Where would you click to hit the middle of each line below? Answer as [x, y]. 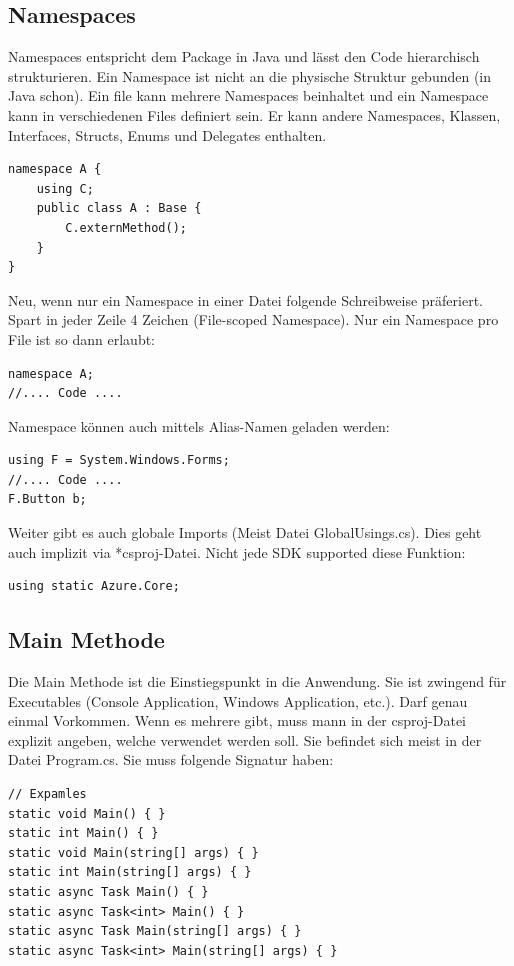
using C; [65, 188]
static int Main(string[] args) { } [130, 872]
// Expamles [47, 794]
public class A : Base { [119, 208]
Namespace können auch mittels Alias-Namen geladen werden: [199, 425]
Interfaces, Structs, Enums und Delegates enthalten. [167, 134]
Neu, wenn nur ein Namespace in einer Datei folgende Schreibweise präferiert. [246, 299]
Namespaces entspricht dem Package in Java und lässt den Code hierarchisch [244, 56]
